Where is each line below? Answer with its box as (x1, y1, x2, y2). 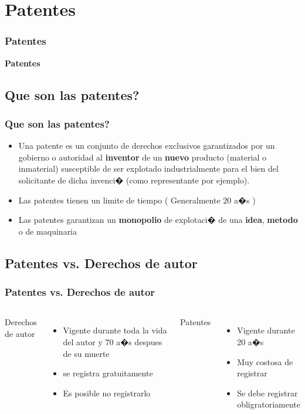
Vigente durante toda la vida (63, 324, 167, 336)
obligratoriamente (237, 398, 301, 410)
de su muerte (63, 347, 110, 359)
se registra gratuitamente (63, 367, 153, 379)
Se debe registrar (237, 386, 298, 399)
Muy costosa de (237, 355, 293, 368)
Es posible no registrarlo (63, 386, 151, 399)
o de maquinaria (18, 225, 77, 237)
